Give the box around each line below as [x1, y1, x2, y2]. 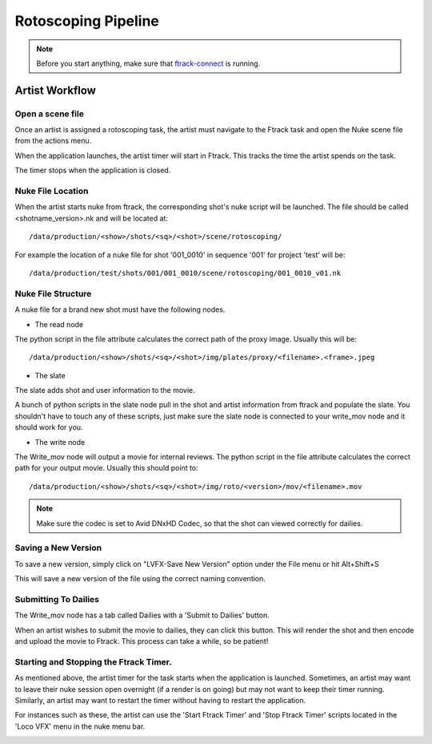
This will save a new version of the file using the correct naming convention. [14, 574, 266, 584]
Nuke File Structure [14, 288, 92, 299]
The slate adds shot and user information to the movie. [14, 386, 195, 395]
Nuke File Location [14, 185, 89, 196]
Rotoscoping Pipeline [14, 12, 160, 30]
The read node [34, 319, 84, 329]
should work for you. [14, 423, 83, 432]
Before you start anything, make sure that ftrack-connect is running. [36, 59, 261, 68]
